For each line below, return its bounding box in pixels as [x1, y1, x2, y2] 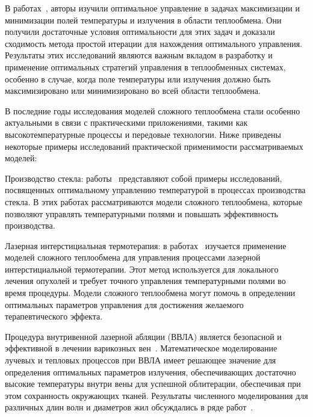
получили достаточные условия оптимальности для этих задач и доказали [5, 25, 275, 38]
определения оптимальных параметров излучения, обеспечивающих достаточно [5, 365, 296, 378]
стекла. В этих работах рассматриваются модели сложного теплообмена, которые [5, 195, 302, 208]
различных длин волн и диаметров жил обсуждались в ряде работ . [5, 401, 253, 413]
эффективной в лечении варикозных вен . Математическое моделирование [5, 342, 277, 354]
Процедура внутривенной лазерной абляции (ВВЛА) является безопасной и [5, 330, 282, 342]
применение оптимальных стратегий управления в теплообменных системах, [5, 60, 286, 73]
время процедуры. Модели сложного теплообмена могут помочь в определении [5, 286, 296, 299]
